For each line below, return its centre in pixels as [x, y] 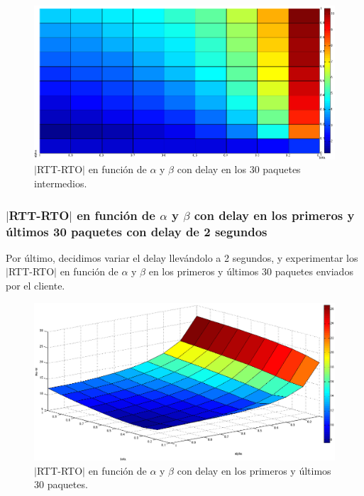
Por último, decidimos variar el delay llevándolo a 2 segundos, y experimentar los [182, 257]
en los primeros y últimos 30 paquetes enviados [251, 271]
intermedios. [61, 183]
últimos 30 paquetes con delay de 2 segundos [137, 231]
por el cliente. [35, 285]
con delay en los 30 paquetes [239, 169]
